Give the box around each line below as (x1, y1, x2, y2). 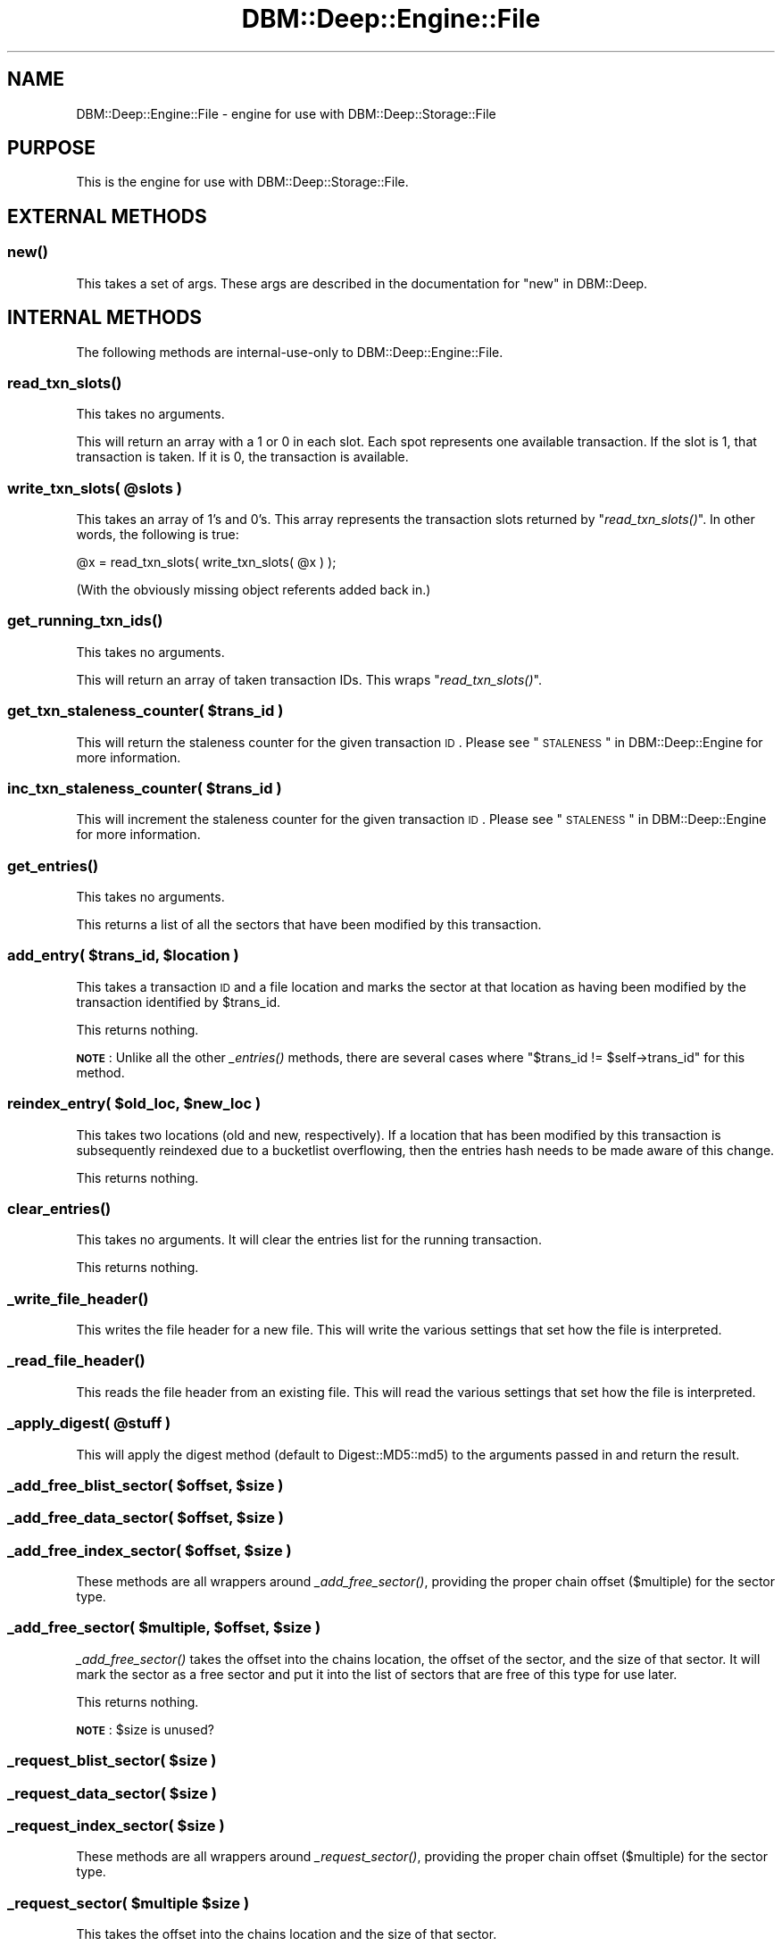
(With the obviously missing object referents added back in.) (76, 582, 431, 597)
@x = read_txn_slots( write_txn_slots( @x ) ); (76, 554, 337, 570)
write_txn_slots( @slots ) (7, 478, 182, 497)
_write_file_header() (7, 1289, 149, 1308)
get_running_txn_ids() (7, 611, 163, 630)
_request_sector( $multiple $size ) (7, 1893, 250, 1912)
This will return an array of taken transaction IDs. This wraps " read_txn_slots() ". (76, 671, 542, 687)
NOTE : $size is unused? (76, 1721, 214, 1737)
